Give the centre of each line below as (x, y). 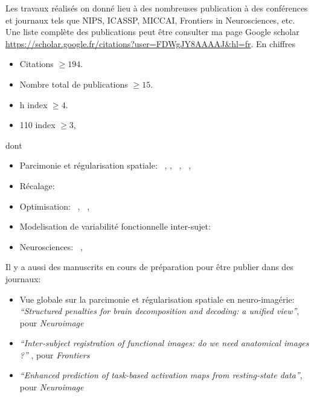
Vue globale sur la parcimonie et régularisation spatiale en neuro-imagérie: (157, 299)
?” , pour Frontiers (55, 354)
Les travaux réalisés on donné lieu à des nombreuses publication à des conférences (157, 8)
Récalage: (37, 185)
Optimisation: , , (55, 206)
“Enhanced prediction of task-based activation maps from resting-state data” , (161, 375)
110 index (37, 125)
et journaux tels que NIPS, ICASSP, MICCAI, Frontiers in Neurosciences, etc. (150, 20)
